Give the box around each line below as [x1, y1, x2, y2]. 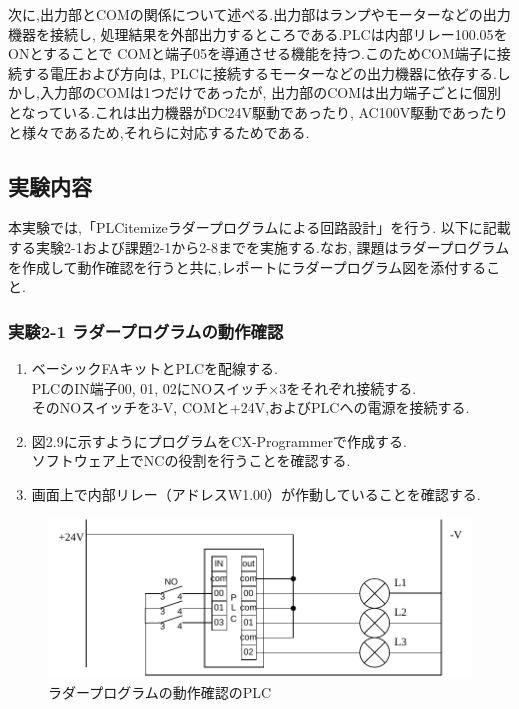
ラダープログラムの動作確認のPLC [48, 681, 272, 702]
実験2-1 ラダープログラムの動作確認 [8, 318, 284, 343]
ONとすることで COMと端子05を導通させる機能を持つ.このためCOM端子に [8, 43, 497, 64]
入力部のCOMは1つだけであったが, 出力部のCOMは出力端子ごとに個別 [39, 82, 501, 103]
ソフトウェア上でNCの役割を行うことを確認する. [31, 450, 351, 471]
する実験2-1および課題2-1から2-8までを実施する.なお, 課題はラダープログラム [8, 236, 510, 257]
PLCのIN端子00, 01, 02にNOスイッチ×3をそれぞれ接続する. [31, 377, 417, 398]
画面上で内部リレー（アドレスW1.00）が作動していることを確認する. [31, 483, 481, 504]
